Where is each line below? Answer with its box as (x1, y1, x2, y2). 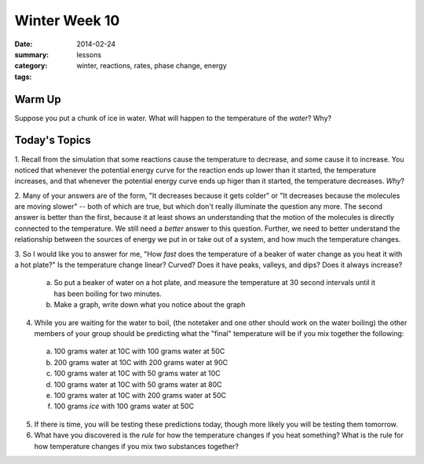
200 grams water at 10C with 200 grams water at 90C (53, 357, 228, 367)
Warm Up (14, 93, 62, 106)
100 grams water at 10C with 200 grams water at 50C (53, 390, 227, 400)
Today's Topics (14, 133, 91, 147)
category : (14, 61, 48, 71)
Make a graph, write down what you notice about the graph (53, 300, 246, 309)
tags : (14, 71, 32, 82)
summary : (14, 49, 49, 59)
